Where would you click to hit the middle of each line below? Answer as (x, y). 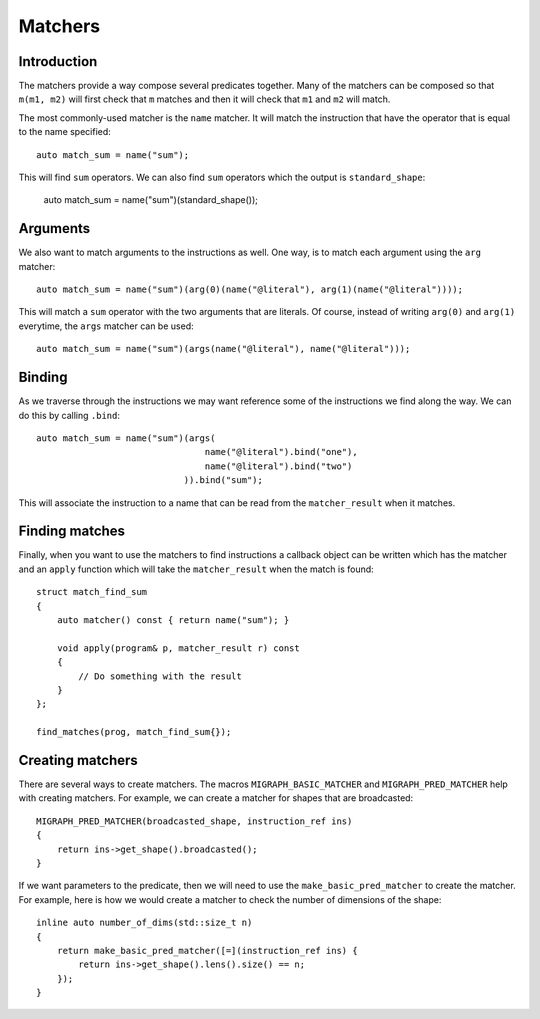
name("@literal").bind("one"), (281, 452)
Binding (43, 377)
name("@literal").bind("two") (278, 466)
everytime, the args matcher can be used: (106, 326)
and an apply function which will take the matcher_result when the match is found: (196, 569)
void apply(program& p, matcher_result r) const (178, 648)
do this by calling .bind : (69, 415)
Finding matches (71, 531)
